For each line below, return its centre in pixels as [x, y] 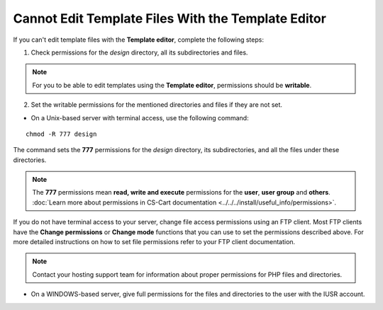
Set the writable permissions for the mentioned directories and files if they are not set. [157, 105]
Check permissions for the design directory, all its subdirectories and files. [139, 52]
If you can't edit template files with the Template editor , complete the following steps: [138, 40]
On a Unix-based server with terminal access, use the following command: [140, 117]
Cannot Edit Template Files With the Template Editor [170, 18]
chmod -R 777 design [61, 134]
